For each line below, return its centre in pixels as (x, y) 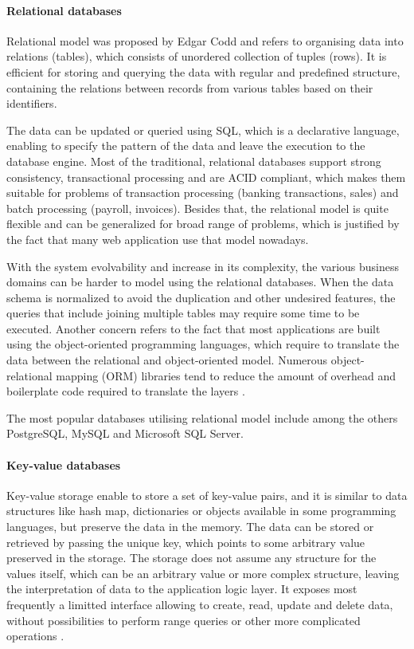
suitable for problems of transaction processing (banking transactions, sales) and (203, 193)
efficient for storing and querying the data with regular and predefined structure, (203, 71)
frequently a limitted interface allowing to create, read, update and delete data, (200, 604)
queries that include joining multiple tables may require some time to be (183, 313)
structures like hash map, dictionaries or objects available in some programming (201, 511)
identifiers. (32, 103)
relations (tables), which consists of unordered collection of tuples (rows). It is (197, 56)
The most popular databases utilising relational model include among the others (202, 417)
